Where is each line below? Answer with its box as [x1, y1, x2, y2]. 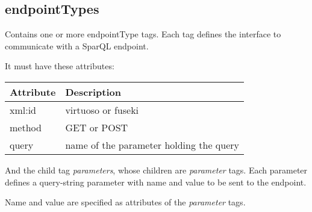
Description [65, 84, 121, 99]
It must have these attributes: [5, 60, 114, 72]
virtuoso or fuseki [65, 102, 139, 117]
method [10, 120, 42, 134]
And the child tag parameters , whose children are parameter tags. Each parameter [5, 163, 308, 176]
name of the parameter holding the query [65, 137, 240, 152]
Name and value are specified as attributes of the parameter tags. [5, 196, 246, 208]
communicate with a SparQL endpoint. [5, 39, 149, 52]
